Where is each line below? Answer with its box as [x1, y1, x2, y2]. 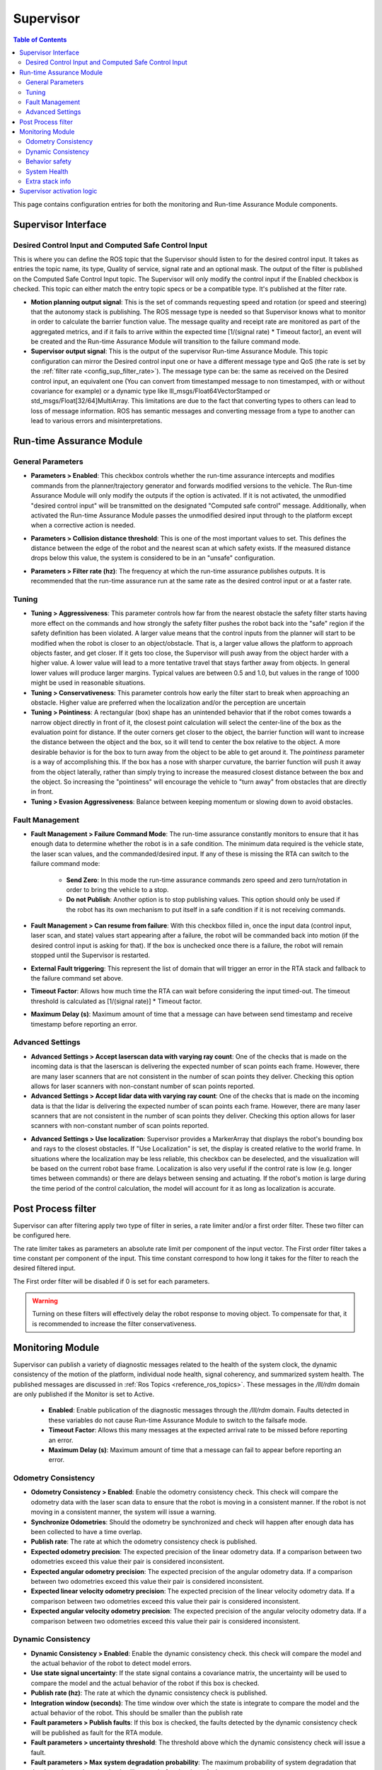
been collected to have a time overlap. [30, 1527, 143, 1536]
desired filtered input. [13, 1264, 76, 1272]
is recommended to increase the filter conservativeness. [32, 1319, 197, 1327]
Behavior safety [25, 157, 72, 166]
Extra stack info [25, 177, 71, 185]
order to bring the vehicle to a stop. [66, 885, 169, 893]
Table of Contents [13, 35, 67, 44]
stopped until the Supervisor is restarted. [30, 951, 151, 959]
